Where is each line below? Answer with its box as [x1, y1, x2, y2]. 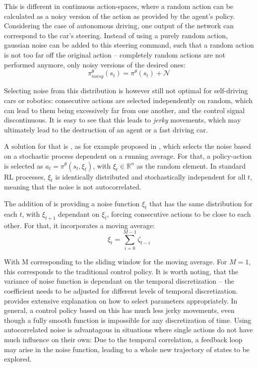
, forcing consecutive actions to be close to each [107, 208, 251, 219]
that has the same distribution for [149, 198, 253, 208]
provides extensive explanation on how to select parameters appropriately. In [4, 295, 238, 306]
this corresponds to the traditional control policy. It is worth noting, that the [4, 266, 239, 276]
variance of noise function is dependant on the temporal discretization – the [4, 276, 234, 286]
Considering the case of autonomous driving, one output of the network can [4, 20, 234, 31]
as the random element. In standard [136, 160, 246, 171]
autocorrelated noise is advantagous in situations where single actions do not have [4, 324, 253, 335]
